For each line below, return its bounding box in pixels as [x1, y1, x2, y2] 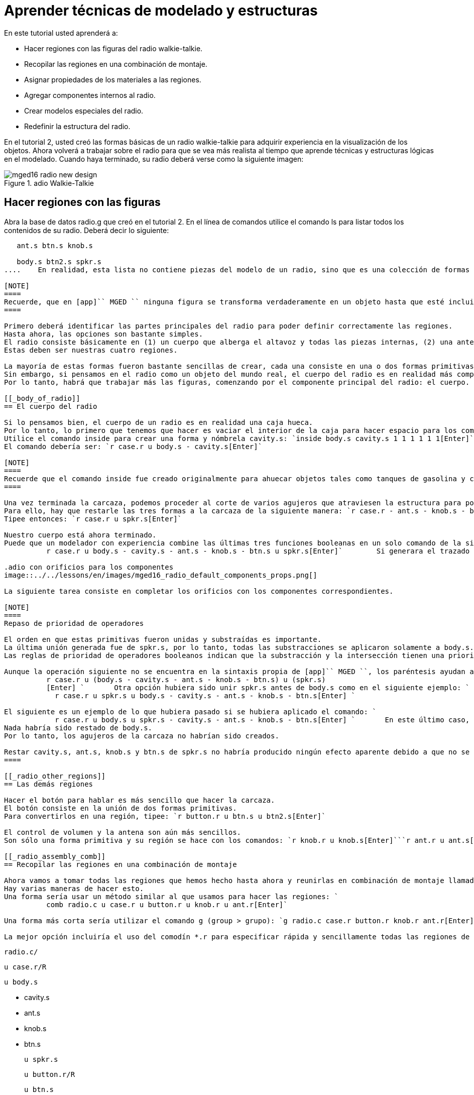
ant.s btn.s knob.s [17, 241, 93, 250]
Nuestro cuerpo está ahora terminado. [4, 530, 157, 539]
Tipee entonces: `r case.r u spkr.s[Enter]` [4, 514, 182, 523]
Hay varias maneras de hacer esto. [4, 884, 144, 893]
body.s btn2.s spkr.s [17, 257, 101, 266]
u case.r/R [4, 962, 47, 971]
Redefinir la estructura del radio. [24, 122, 131, 131]
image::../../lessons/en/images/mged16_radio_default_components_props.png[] [4, 571, 317, 579]
